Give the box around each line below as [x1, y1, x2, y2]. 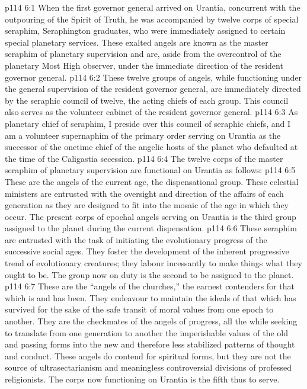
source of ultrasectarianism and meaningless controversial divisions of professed [5, 361, 292, 374]
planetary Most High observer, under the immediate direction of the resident [5, 59, 283, 71]
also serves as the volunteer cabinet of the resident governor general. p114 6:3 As [5, 106, 298, 118]
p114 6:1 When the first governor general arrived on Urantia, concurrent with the [5, 1, 300, 13]
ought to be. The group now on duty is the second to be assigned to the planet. [5, 268, 294, 280]
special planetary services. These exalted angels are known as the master [5, 36, 268, 48]
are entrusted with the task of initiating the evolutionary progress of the [5, 233, 267, 245]
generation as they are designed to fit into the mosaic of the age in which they [5, 199, 289, 211]
